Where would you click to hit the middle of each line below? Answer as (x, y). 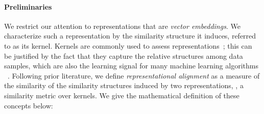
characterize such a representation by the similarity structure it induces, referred (130, 36)
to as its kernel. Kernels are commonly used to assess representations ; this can (128, 45)
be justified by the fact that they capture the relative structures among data (124, 55)
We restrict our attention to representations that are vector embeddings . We (122, 26)
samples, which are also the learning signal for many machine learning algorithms (131, 66)
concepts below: (29, 105)
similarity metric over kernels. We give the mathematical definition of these (122, 95)
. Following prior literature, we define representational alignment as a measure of (134, 75)
